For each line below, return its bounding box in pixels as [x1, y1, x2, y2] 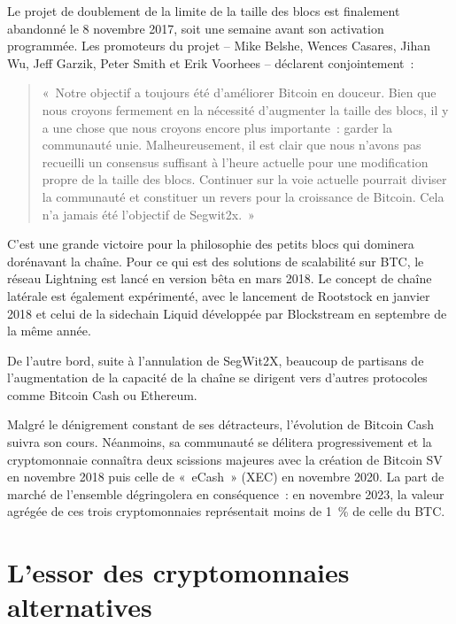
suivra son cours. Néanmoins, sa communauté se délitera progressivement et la [7, 433, 432, 451]
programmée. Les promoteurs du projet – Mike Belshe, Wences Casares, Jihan [7, 36, 431, 55]
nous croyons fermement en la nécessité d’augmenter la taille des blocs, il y [42, 100, 449, 119]
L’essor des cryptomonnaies [7, 554, 350, 590]
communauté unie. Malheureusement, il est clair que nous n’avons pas [42, 135, 421, 154]
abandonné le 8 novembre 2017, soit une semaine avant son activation [7, 19, 384, 37]
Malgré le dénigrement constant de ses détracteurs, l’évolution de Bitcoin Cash [7, 415, 435, 434]
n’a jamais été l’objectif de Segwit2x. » [42, 204, 255, 223]
